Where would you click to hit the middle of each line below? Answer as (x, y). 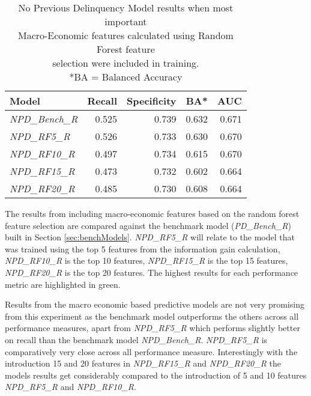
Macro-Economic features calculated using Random (125, 35)
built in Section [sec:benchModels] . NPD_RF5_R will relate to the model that (150, 237)
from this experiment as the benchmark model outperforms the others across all (152, 316)
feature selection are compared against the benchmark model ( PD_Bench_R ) (148, 225)
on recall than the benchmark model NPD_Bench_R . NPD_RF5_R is (136, 339)
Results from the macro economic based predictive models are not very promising (155, 304)
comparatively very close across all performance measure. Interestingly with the (151, 351)
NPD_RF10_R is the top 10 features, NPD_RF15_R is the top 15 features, (146, 260)
